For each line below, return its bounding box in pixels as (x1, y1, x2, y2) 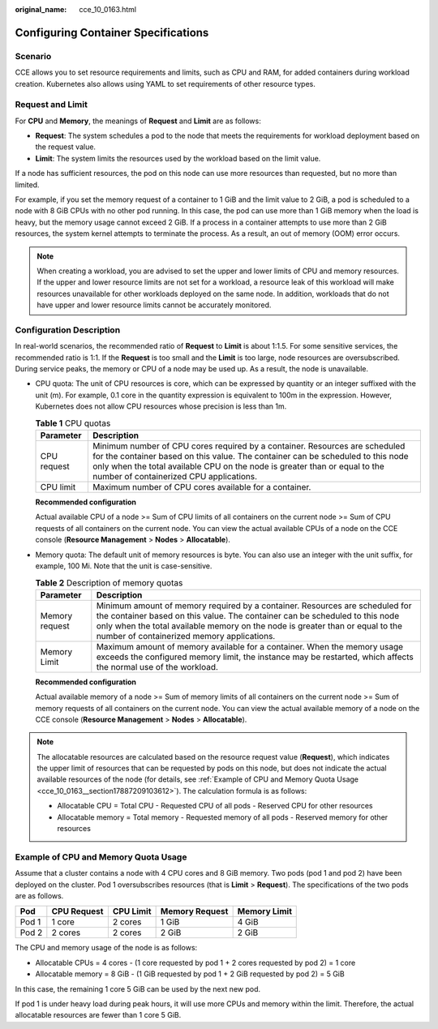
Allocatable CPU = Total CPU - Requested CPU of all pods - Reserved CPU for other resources (57, 801, 373, 811)
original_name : (15, 5, 67, 14)
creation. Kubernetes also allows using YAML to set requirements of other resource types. (15, 79, 316, 88)
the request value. (35, 142, 97, 152)
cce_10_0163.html (79, 5, 137, 14)
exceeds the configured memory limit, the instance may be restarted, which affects (96, 651, 414, 662)
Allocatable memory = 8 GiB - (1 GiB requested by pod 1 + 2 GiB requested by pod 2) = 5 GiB (35, 969, 345, 979)
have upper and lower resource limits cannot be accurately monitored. (36, 300, 272, 310)
